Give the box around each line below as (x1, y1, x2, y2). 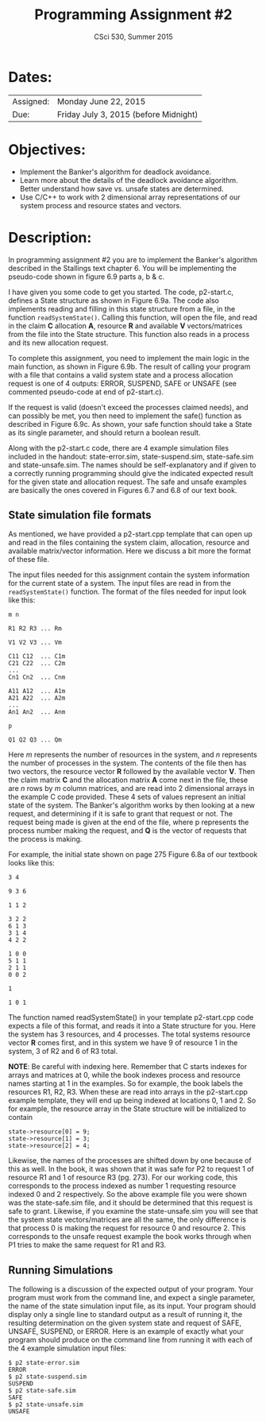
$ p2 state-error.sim (8, 1359, 80, 1367)
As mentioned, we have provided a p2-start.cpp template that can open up (8, 529, 253, 539)
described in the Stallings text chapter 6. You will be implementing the (8, 263, 237, 273)
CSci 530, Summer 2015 (94, 32, 173, 41)
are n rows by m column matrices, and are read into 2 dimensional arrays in (8, 784, 255, 793)
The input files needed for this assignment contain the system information (8, 570, 250, 579)
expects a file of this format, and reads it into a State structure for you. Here (8, 1021, 256, 1031)
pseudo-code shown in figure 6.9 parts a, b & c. (8, 272, 165, 281)
